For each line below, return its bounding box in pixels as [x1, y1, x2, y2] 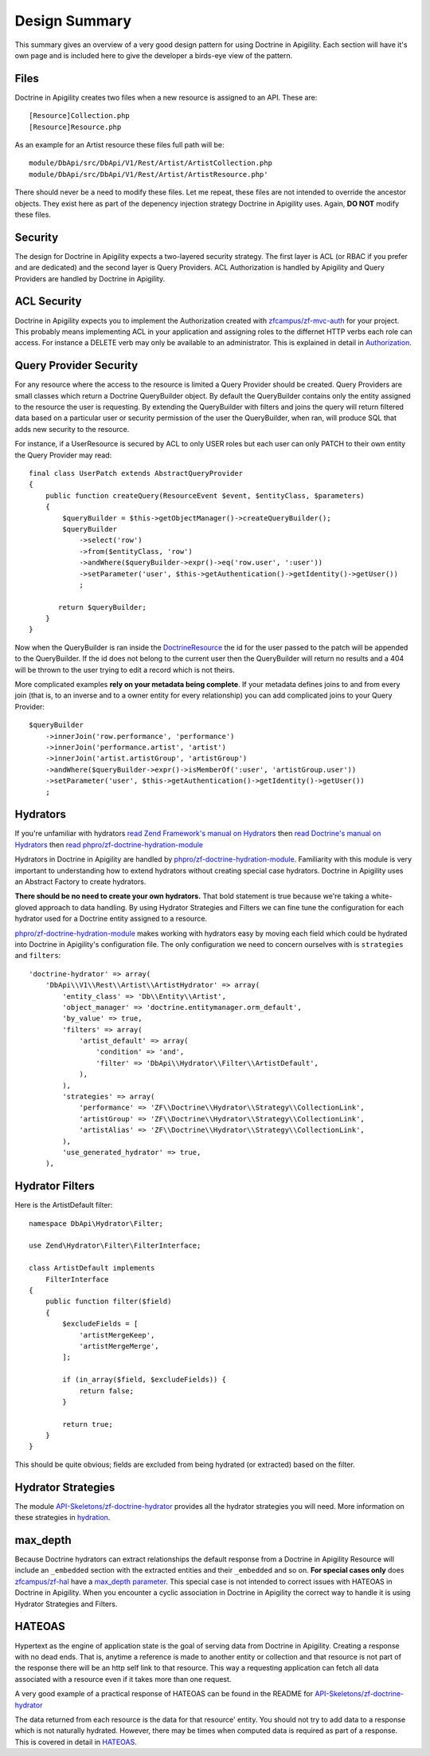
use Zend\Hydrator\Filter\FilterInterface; [29, 1241, 201, 1251]
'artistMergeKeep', [79, 1330, 155, 1339]
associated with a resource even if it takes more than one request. [14, 1674, 232, 1683]
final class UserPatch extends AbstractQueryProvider [29, 469, 243, 477]
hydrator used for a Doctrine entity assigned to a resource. [14, 913, 207, 924]
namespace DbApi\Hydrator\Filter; [29, 1219, 163, 1228]
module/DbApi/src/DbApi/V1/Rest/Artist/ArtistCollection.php [29, 159, 272, 167]
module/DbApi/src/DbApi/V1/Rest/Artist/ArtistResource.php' [29, 170, 268, 179]
